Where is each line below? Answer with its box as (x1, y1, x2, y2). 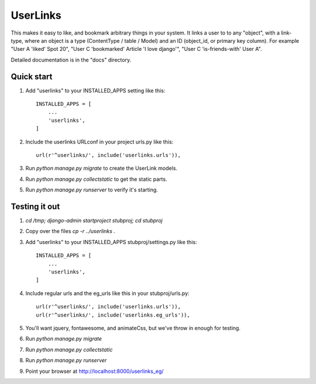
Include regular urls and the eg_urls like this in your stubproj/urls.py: (25, 290, 190, 297)
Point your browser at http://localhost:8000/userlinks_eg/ (25, 368, 164, 375)
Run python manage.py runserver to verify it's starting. (25, 186, 158, 193)
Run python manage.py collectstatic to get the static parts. (25, 176, 167, 183)
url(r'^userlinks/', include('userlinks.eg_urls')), (36, 311, 190, 318)
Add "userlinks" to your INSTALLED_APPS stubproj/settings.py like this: (25, 238, 197, 245)
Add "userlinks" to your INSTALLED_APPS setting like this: (25, 87, 166, 94)
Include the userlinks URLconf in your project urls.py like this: (25, 138, 174, 145)
